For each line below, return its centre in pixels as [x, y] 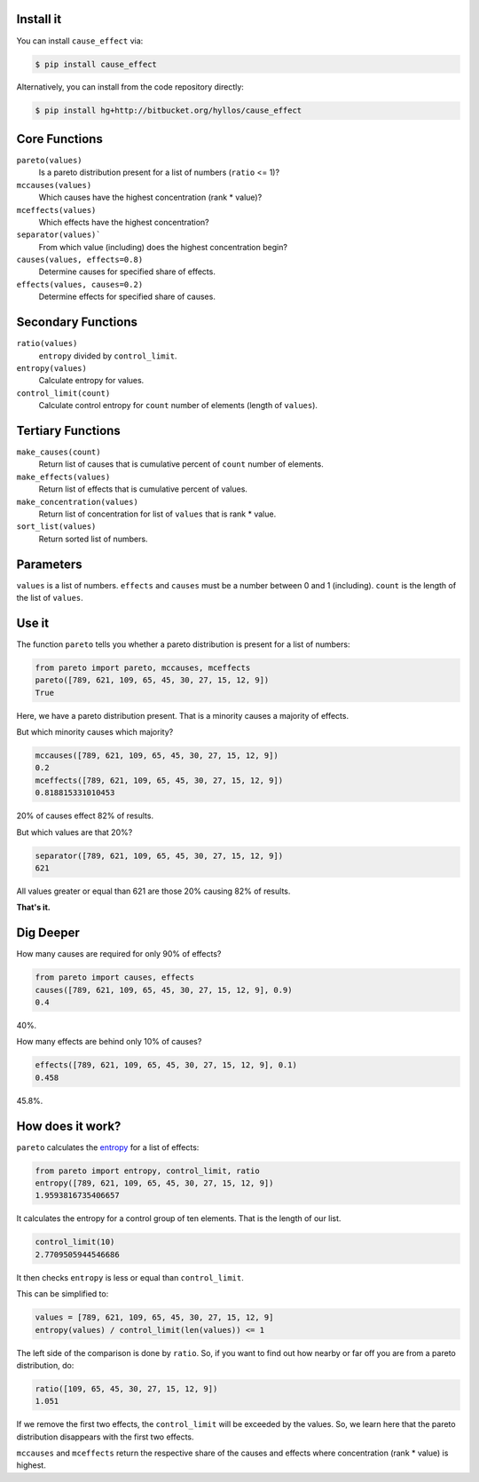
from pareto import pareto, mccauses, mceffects [143, 667]
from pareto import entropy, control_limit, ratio [148, 1171]
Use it [32, 623]
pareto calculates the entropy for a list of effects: [108, 1147]
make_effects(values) [63, 477]
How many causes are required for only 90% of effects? [119, 954]
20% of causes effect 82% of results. [85, 816]
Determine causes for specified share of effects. [127, 272]
